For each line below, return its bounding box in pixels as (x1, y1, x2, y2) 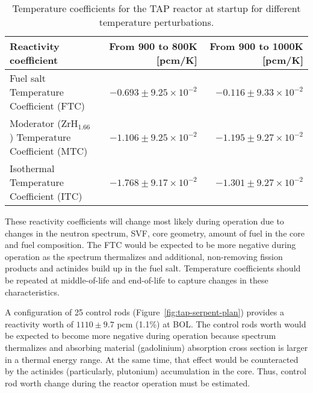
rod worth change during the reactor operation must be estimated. (5, 376, 250, 389)
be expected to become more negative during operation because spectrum (5, 329, 276, 342)
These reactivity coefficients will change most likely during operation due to (5, 215, 284, 227)
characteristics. (5, 285, 60, 298)
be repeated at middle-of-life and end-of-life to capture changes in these (5, 273, 268, 286)
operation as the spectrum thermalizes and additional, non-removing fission (5, 250, 283, 262)
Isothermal (10, 161, 55, 175)
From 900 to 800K (109, 39, 197, 53)
